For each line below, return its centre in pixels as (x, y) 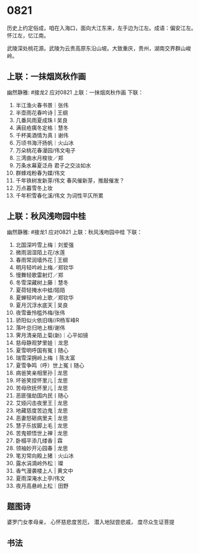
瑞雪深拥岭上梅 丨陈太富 (45, 358)
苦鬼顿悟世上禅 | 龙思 (42, 433)
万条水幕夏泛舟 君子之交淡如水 (53, 165)
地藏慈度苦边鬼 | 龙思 (42, 410)
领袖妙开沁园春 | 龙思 (42, 448)
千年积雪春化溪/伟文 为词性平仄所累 (60, 195)
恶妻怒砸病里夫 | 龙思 (42, 418)
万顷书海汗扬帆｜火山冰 (44, 143)
